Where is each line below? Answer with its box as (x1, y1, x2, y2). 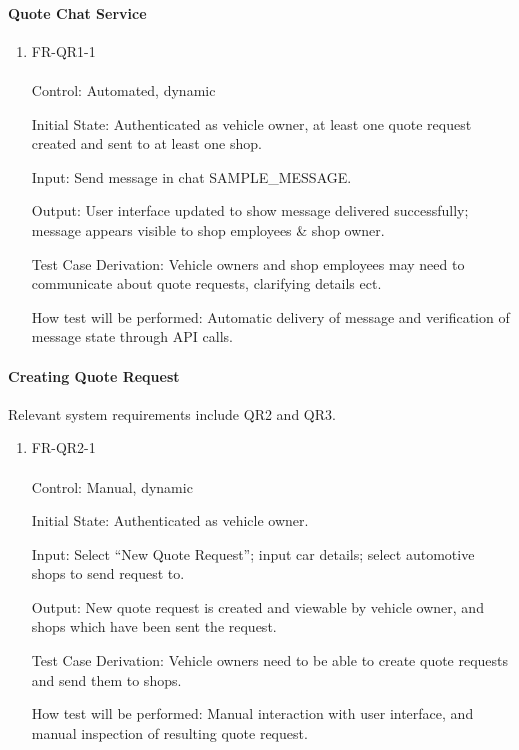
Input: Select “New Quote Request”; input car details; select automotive (31, 543, 475, 564)
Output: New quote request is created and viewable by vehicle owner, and (31, 596, 484, 617)
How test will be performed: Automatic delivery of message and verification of (31, 306, 510, 327)
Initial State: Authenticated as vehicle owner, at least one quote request (31, 113, 472, 134)
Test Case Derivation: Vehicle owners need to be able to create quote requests (31, 650, 509, 671)
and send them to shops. (31, 669, 182, 690)
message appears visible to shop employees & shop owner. (31, 219, 385, 240)
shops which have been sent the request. (31, 616, 277, 637)
